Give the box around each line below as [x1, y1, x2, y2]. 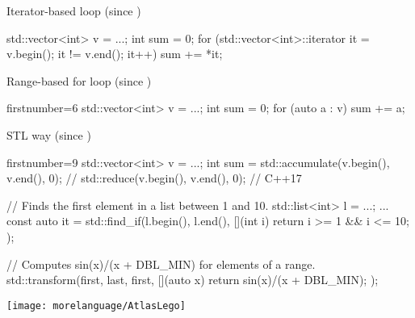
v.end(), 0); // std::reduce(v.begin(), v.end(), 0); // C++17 [6, 169, 302, 186]
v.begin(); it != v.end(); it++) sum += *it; [6, 45, 223, 62]
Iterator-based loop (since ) [6, 2, 141, 19]
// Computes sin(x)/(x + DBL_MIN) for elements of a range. [6, 255, 316, 272]
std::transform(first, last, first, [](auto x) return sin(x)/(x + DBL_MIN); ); [6, 271, 379, 288]
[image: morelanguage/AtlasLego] [6, 299, 186, 312]
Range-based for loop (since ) [6, 72, 152, 89]
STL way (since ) [6, 126, 91, 143]
